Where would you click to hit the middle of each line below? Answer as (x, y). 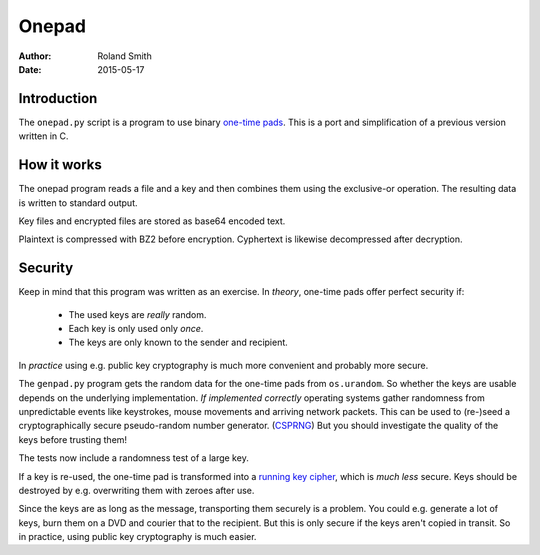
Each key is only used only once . (136, 328)
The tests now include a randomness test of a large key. (133, 458)
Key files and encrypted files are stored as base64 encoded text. (152, 221)
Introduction (58, 98)
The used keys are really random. (137, 314)
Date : (30, 69)
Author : (35, 56)
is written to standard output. (78, 202)
